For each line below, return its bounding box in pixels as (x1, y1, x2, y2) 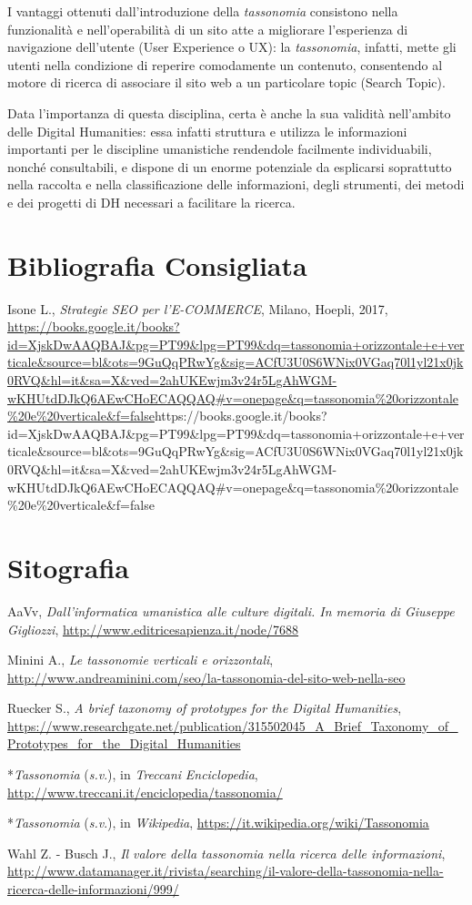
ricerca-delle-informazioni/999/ (7, 880, 179, 899)
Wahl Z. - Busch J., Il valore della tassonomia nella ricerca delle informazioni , (7, 843, 446, 862)
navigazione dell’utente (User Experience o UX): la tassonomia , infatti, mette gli (7, 37, 457, 56)
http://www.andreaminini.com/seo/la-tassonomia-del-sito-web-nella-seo (7, 667, 406, 686)
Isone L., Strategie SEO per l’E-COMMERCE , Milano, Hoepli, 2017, (7, 299, 388, 318)
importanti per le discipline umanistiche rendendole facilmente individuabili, (7, 139, 432, 158)
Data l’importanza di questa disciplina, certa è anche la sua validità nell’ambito (7, 103, 451, 122)
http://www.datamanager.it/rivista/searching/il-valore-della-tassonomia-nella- (7, 861, 444, 880)
